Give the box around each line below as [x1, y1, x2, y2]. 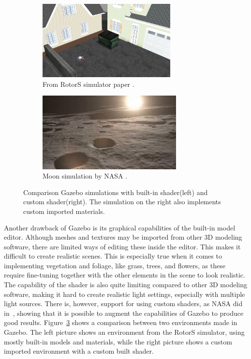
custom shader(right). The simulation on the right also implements [23, 196, 221, 207]
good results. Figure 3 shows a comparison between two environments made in [4, 317, 237, 327]
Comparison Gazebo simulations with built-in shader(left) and [23, 187, 208, 197]
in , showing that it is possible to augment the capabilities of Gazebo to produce [4, 308, 244, 318]
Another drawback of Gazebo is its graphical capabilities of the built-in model [4, 222, 236, 232]
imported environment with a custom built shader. [4, 346, 154, 356]
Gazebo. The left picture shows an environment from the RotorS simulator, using [4, 327, 245, 337]
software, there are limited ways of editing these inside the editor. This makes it [4, 241, 241, 251]
